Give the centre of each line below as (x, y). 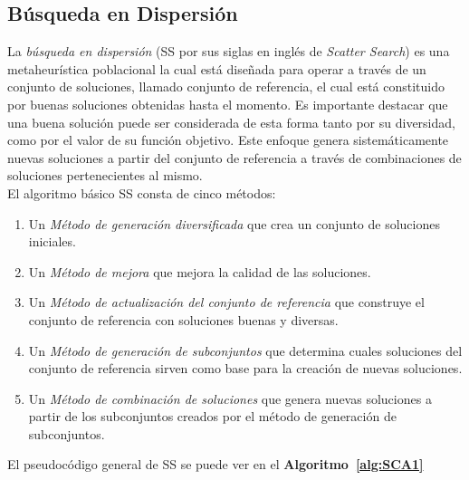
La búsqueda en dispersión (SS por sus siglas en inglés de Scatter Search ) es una (229, 51)
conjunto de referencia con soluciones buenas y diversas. (183, 319)
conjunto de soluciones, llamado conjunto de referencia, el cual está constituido (226, 86)
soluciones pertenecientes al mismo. (105, 175)
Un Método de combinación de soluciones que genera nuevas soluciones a (230, 398)
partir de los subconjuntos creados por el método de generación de (212, 416)
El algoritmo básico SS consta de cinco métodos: (142, 192)
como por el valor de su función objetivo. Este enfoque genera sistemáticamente (228, 140)
